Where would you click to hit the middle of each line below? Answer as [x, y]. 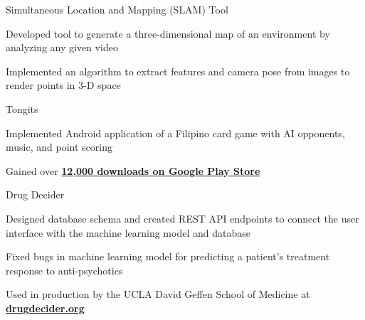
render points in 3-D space [63, 85]
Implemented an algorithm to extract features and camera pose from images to [178, 71]
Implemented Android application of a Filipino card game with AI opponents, [175, 133]
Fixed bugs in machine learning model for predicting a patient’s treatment [168, 256]
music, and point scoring [59, 147]
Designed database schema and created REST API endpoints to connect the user [182, 218]
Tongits [22, 108]
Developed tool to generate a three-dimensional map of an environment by [168, 33]
